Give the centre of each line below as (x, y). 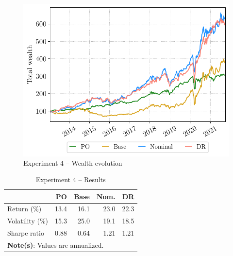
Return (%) (25, 209)
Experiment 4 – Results (71, 179)
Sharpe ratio (26, 233)
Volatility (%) (28, 221)
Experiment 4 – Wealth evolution (73, 163)
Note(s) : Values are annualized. (56, 245)
